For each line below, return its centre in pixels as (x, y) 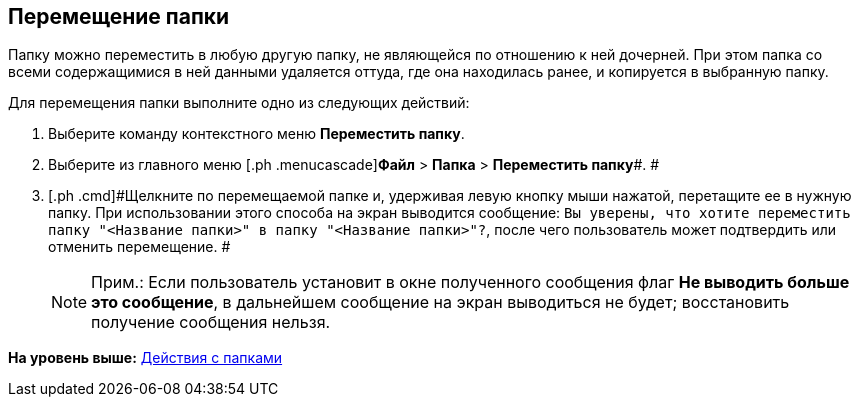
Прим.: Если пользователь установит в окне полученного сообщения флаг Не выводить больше (470, 282)
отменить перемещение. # (139, 247)
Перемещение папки (119, 16)
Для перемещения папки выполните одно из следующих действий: (239, 103)
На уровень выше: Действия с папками (145, 358)
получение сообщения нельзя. (211, 322)
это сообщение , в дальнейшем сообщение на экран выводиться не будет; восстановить (440, 302)
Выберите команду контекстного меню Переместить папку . (256, 134)
